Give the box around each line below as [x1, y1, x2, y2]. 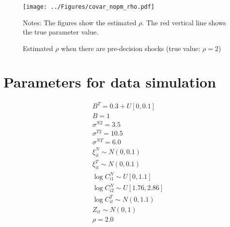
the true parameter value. [23, 27, 99, 37]
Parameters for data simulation [3, 71, 216, 91]
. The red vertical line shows [142, 17, 226, 27]
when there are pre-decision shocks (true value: [61, 43, 200, 53]
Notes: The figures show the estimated [23, 17, 137, 27]
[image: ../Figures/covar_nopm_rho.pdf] [23, 3, 155, 10]
